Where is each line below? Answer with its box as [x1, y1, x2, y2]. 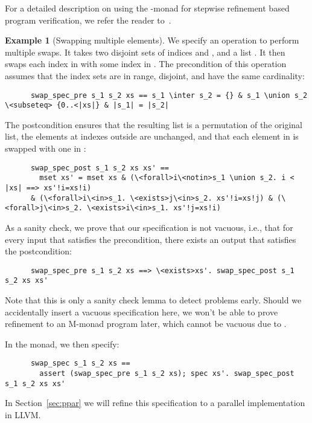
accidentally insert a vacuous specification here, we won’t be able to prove [5, 305, 278, 318]
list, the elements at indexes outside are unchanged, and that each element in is [5, 130, 299, 143]
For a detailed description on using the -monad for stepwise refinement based [5, 2, 290, 14]
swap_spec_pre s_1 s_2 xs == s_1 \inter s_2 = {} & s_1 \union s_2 [30, 91, 308, 100]
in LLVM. [5, 408, 41, 421]
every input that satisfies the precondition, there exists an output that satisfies [5, 233, 296, 245]
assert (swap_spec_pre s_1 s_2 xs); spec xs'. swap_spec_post [39, 369, 294, 378]
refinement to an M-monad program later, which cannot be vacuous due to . [5, 317, 287, 330]
